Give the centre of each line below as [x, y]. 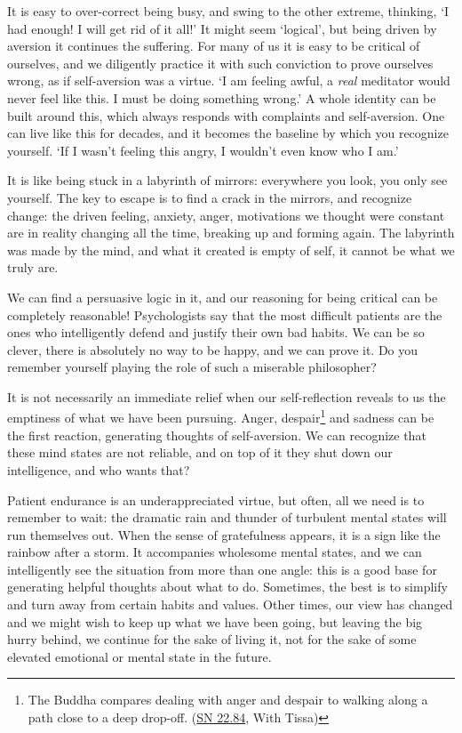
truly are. [33, 267]
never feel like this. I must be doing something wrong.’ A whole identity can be [222, 97]
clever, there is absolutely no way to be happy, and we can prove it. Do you [213, 349]
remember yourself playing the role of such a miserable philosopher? [192, 367]
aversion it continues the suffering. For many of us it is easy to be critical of [214, 46]
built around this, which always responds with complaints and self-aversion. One [226, 115]
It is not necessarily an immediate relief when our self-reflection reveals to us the [227, 396]
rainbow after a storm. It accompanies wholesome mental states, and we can [215, 552]
